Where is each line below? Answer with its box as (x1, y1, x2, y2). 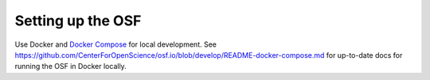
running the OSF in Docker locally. (14, 62, 127, 71)
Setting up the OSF (14, 12, 142, 29)
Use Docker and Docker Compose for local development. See (14, 40, 217, 49)
